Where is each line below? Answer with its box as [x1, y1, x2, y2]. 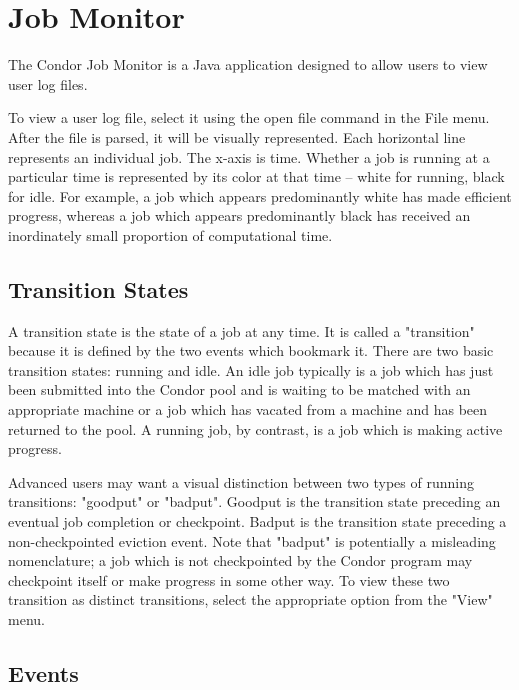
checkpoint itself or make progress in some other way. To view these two [8, 569, 450, 590]
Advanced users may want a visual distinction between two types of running [8, 471, 474, 492]
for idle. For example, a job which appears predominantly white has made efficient [8, 185, 512, 206]
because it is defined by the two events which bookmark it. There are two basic [8, 340, 494, 361]
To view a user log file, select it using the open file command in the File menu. [8, 107, 490, 128]
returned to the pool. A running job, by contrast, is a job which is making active [8, 418, 503, 439]
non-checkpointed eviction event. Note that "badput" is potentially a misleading [8, 530, 496, 551]
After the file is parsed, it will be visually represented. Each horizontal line [8, 126, 466, 147]
